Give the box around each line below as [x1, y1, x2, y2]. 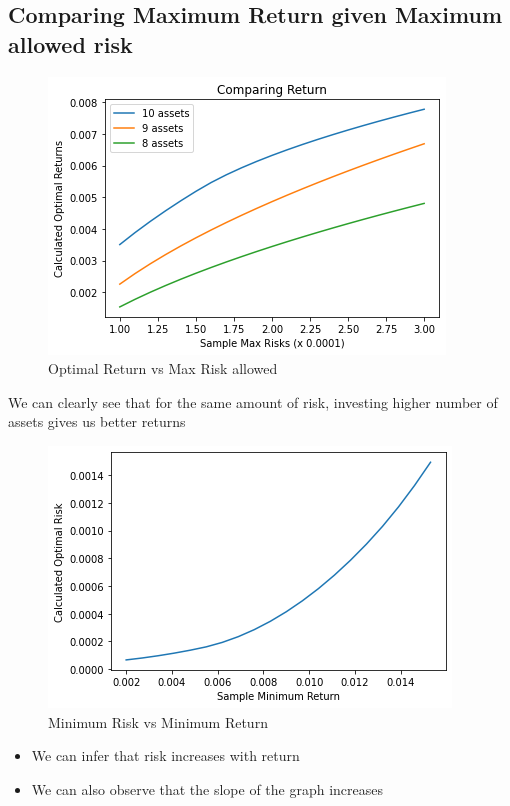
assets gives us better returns [8, 411, 186, 432]
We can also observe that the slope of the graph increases [31, 778, 384, 799]
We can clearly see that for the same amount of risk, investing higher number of [8, 391, 498, 412]
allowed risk [8, 28, 133, 59]
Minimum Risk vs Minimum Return [48, 711, 268, 732]
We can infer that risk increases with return [31, 745, 300, 766]
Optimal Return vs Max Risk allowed [48, 358, 278, 379]
